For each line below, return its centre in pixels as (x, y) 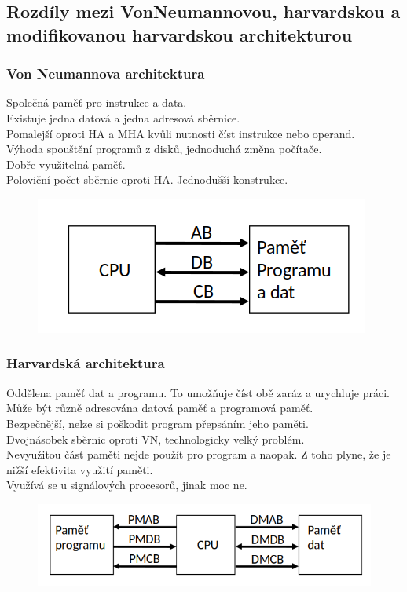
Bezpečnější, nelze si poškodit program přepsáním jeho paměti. (158, 423)
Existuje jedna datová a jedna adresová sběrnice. (123, 117)
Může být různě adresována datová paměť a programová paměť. (160, 408)
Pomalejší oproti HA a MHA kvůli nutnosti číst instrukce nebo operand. (181, 133)
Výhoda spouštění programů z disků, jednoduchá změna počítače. (164, 149)
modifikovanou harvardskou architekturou (180, 34)
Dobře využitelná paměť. (66, 164)
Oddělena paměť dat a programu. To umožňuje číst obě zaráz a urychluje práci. (198, 392)
